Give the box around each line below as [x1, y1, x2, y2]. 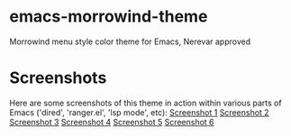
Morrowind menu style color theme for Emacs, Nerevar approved [9, 36, 250, 47]
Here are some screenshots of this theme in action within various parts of [9, 97, 282, 108]
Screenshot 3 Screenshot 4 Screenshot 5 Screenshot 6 [9, 116, 214, 127]
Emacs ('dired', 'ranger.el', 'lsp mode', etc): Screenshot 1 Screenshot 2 [9, 106, 269, 118]
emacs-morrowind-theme [9, 6, 208, 27]
